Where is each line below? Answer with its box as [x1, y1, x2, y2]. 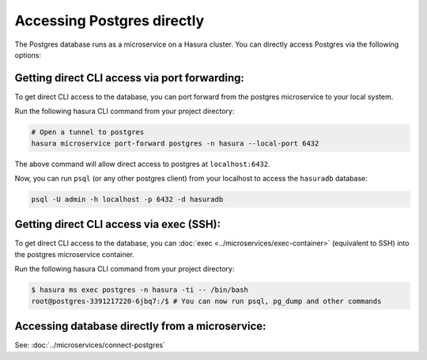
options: [14, 50, 42, 59]
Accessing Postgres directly [14, 12, 205, 29]
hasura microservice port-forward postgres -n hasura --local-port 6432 [31, 138, 319, 148]
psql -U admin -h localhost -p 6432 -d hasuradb [31, 195, 224, 203]
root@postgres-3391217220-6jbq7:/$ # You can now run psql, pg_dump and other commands [31, 297, 382, 305]
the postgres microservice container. [14, 249, 134, 259]
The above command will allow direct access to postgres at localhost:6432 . [14, 159, 270, 169]
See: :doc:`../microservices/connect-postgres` [14, 340, 166, 350]
